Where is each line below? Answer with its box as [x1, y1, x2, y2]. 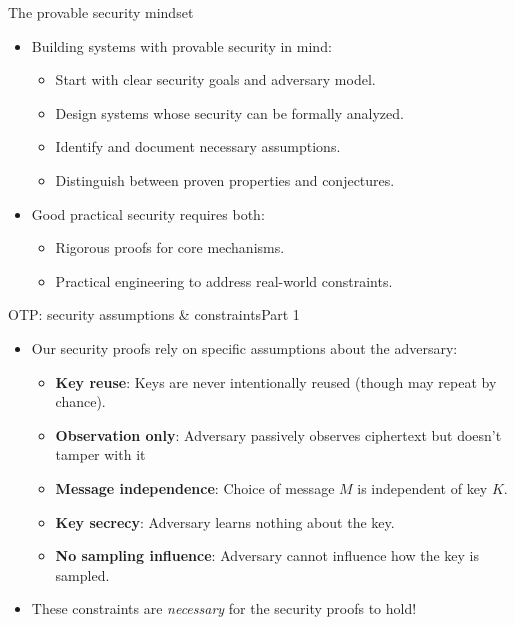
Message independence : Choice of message [55, 477, 335, 498]
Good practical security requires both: [31, 203, 265, 224]
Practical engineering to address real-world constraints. [55, 270, 393, 291]
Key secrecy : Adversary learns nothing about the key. [55, 511, 395, 532]
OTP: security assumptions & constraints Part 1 [8, 304, 300, 325]
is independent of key [357, 477, 488, 498]
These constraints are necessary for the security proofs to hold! [31, 598, 417, 619]
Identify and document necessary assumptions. [55, 136, 341, 157]
